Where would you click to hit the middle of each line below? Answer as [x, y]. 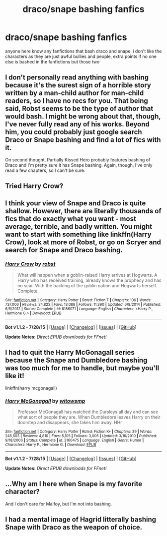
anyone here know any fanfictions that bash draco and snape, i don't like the [83, 51]
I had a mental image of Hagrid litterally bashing [81, 520]
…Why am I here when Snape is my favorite [74, 484]
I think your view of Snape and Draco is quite [76, 203]
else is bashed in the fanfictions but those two [52, 61]
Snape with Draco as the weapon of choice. [74, 527]
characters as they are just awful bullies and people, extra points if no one [81, 56]
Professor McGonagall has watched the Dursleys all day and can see [88, 412]
